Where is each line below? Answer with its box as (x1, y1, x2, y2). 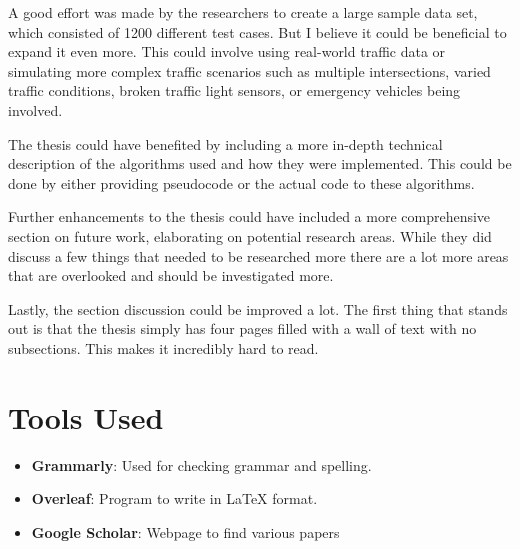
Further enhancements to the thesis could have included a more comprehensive (8, 206, 491, 227)
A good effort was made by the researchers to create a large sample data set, (8, 2, 478, 22)
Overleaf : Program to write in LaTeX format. (31, 488, 318, 509)
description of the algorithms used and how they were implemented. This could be (8, 153, 512, 174)
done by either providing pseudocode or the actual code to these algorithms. (8, 172, 475, 193)
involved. (8, 99, 63, 120)
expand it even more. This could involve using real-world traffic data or (8, 41, 446, 62)
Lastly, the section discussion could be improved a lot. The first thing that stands (8, 298, 508, 319)
